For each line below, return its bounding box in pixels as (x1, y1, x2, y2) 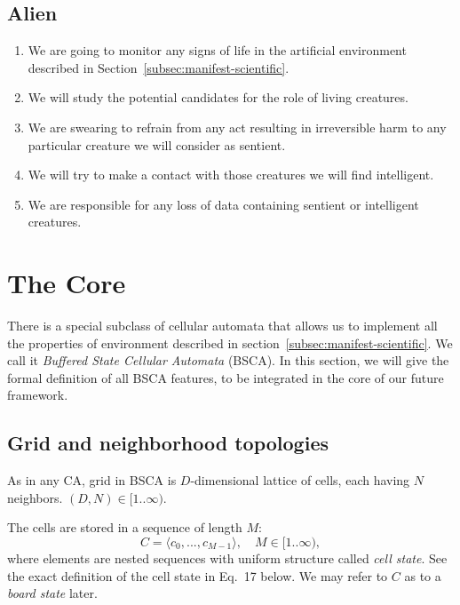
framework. (7, 386, 68, 404)
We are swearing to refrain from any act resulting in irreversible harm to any (28, 117, 447, 136)
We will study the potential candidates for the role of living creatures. (28, 88, 408, 107)
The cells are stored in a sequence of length (7, 518, 242, 537)
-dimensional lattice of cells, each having (190, 471, 410, 490)
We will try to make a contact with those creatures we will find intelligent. (28, 165, 434, 184)
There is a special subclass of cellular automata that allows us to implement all (7, 316, 438, 335)
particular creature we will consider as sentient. (28, 135, 286, 154)
